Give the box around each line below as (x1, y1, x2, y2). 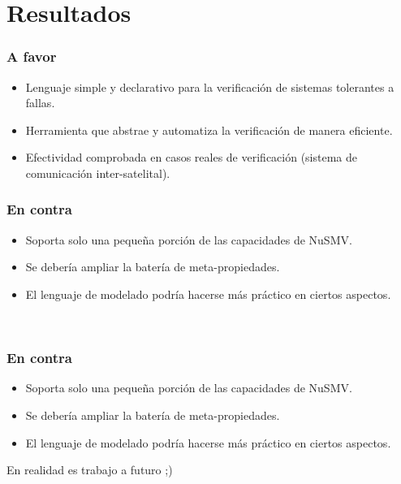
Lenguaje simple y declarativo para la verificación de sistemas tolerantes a (25, 78, 395, 95)
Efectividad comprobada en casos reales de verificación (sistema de (25, 149, 358, 166)
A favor (6, 46, 57, 67)
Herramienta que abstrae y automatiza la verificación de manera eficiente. (25, 121, 393, 138)
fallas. (25, 94, 55, 111)
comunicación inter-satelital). (25, 164, 170, 181)
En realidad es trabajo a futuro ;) (6, 461, 173, 478)
